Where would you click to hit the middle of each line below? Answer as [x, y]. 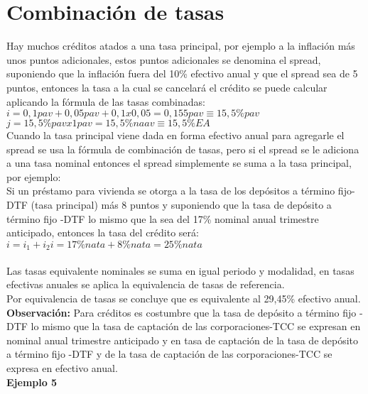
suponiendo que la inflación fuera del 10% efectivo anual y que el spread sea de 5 [182, 73]
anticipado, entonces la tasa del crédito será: [103, 232]
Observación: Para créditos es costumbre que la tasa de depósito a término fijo [182, 312]
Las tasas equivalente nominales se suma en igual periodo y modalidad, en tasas [180, 270]
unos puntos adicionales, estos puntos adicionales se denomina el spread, [164, 59]
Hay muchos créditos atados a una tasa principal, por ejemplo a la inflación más [181, 46]
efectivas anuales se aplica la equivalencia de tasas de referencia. [146, 284]
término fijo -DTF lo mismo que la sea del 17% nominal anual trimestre [163, 218]
